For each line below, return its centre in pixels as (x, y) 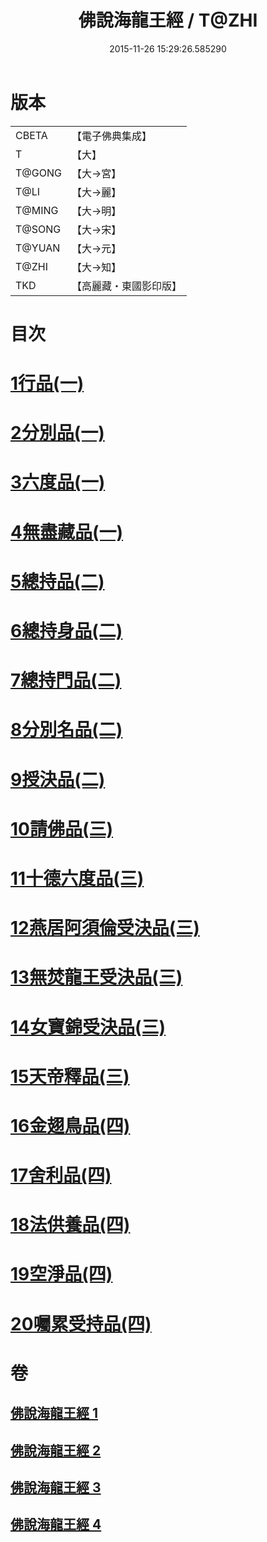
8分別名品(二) (66, 730)
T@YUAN (38, 248)
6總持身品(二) (66, 631)
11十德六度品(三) (77, 878)
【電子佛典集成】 (111, 136)
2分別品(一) (57, 433)
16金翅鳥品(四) (70, 1125)
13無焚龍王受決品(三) (96, 977)
